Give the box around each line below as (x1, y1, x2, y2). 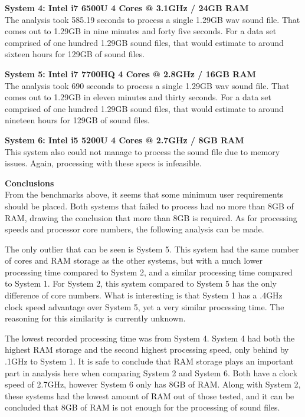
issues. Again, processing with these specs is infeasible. (5, 157, 202, 169)
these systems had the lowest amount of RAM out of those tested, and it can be (5, 389, 294, 402)
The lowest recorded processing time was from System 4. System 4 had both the (5, 331, 295, 344)
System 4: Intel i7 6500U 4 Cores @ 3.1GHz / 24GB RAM (5, 2, 249, 14)
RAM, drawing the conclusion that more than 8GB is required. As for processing (5, 211, 297, 224)
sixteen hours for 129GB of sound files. (5, 48, 145, 60)
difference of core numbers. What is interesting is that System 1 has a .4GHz (5, 289, 283, 301)
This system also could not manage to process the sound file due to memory (5, 145, 280, 157)
